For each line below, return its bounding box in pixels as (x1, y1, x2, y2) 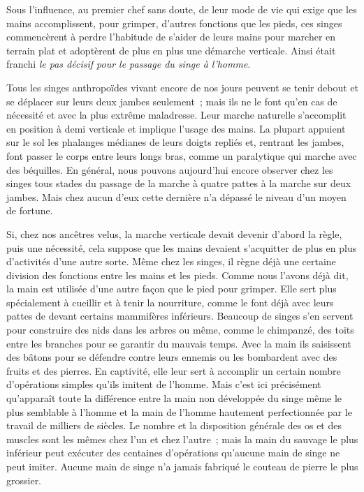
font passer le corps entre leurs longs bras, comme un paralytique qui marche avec (6, 148, 357, 163)
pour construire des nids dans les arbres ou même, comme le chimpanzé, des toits (6, 322, 354, 337)
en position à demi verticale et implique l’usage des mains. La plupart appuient (6, 121, 346, 135)
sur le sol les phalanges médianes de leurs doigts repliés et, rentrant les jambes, (6, 135, 344, 149)
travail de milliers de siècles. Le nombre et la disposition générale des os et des (6, 418, 342, 433)
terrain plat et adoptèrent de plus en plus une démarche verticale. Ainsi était (6, 43, 336, 57)
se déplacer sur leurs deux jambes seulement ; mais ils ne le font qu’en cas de (6, 94, 337, 108)
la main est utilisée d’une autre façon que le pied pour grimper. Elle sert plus (6, 281, 337, 296)
